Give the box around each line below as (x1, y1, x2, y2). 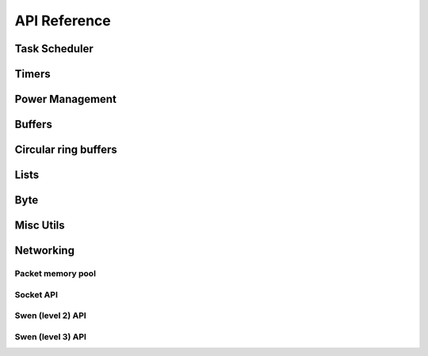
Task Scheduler (14, 42, 94, 55)
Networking (14, 244, 75, 257)
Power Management (14, 93, 117, 106)
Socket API (14, 289, 59, 300)
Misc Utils (14, 218, 65, 233)
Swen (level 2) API (14, 310, 86, 321)
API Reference (14, 12, 111, 29)
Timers (14, 67, 51, 81)
